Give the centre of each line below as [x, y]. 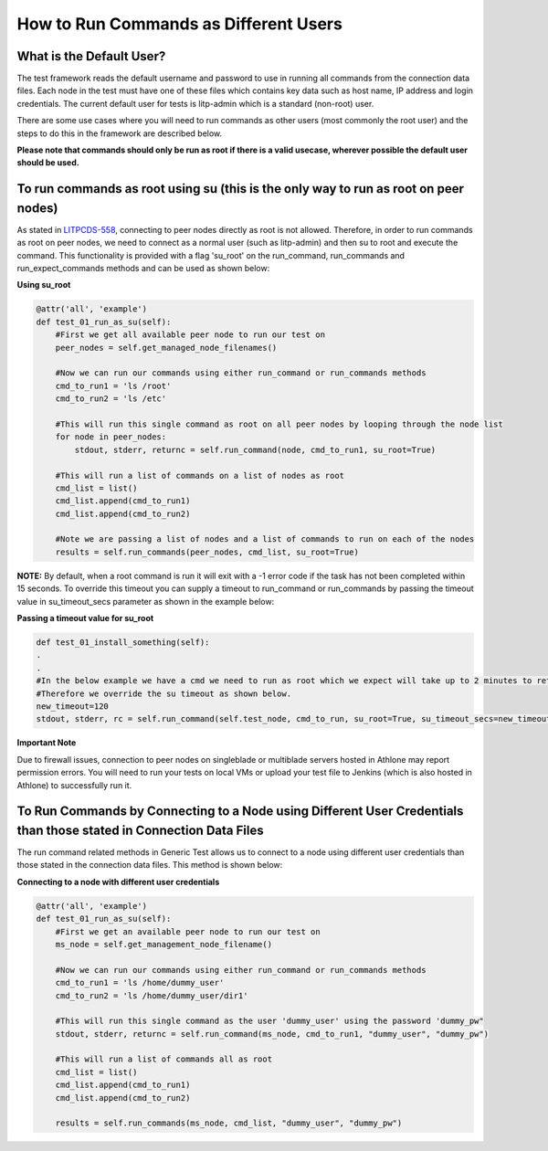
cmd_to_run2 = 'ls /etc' [111, 399]
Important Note [47, 743]
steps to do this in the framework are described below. [120, 133]
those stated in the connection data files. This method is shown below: [150, 865]
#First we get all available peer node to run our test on [190, 335]
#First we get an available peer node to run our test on [188, 931]
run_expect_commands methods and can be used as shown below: [143, 269]
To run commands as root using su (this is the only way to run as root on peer [241, 189]
